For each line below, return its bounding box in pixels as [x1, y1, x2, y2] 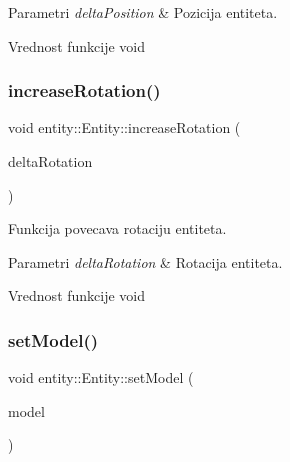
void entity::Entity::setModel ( [8, 367, 194, 388]
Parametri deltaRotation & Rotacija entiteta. [8, 251, 283, 272]
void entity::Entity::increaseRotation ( [8, 117, 241, 138]
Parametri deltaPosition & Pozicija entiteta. [8, 2, 278, 22]
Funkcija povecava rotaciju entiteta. [8, 218, 227, 239]
